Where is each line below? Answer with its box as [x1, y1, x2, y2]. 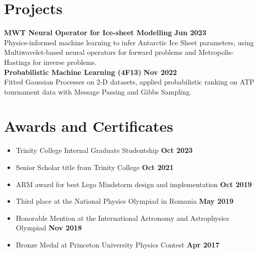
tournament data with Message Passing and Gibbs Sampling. [4, 86, 192, 97]
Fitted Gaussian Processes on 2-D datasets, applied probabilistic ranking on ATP [4, 76, 254, 87]
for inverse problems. [33, 56, 97, 67]
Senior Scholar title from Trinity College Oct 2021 [16, 162, 174, 172]
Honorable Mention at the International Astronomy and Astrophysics [16, 212, 229, 223]
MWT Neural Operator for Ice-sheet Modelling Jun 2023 [4, 27, 206, 38]
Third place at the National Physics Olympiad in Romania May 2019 [16, 196, 234, 206]
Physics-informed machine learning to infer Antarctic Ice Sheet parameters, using [4, 37, 254, 47]
